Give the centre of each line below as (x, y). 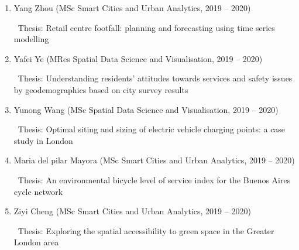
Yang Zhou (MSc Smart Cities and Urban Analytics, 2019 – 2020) (132, 8)
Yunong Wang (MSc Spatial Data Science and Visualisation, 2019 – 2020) (146, 109)
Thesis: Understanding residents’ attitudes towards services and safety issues (155, 78)
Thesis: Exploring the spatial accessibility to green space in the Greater (146, 230)
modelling (31, 39)
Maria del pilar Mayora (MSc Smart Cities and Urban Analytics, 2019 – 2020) (154, 160)
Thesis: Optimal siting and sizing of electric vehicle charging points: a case (152, 129)
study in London (43, 140)
